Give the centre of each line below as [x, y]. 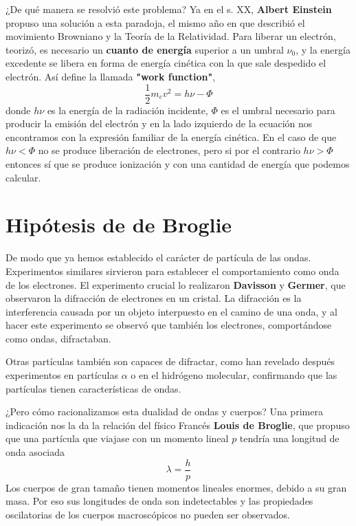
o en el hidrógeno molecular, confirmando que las [234, 375]
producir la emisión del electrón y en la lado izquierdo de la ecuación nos [159, 123]
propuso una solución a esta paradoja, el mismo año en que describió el [155, 22]
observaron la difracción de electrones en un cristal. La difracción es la [154, 298]
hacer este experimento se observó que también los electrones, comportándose [169, 325]
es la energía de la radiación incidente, [127, 110]
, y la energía [323, 49]
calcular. [23, 177]
